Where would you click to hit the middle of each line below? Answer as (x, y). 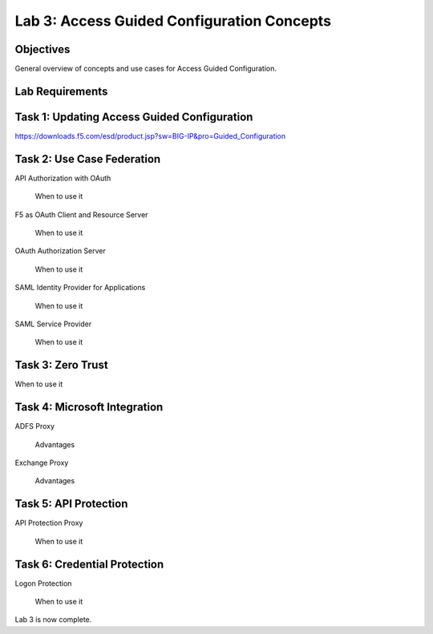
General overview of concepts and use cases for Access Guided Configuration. (146, 69)
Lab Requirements (61, 91)
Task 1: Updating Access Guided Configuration (134, 117)
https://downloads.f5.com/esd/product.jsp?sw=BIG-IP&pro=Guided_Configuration (150, 135)
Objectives (42, 49)
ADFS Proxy (35, 426)
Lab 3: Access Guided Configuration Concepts (173, 21)
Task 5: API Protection (71, 504)
